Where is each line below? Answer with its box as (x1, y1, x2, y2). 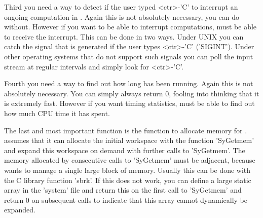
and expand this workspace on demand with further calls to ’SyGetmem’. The (4, 144, 245, 155)
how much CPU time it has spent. (4, 107, 110, 118)
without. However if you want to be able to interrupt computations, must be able (4, 21, 257, 32)
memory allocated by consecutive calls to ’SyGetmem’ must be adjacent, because (4, 155, 255, 165)
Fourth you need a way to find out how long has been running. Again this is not (4, 78, 253, 89)
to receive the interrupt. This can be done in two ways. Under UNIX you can (4, 31, 244, 42)
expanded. (4, 204, 35, 215)
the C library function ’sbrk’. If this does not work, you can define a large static (4, 174, 251, 185)
